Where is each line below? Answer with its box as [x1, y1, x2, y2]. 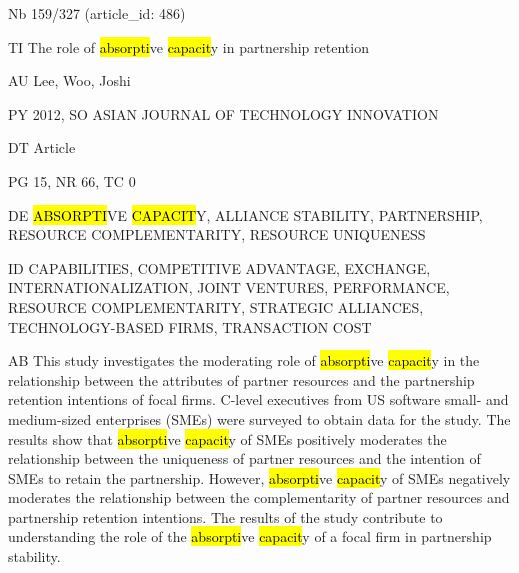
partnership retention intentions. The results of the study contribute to [8, 506, 443, 527]
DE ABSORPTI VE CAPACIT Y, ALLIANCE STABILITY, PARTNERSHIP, [8, 204, 483, 225]
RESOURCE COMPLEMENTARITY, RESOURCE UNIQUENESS [8, 224, 426, 245]
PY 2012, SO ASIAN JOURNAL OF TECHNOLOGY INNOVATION [8, 103, 439, 124]
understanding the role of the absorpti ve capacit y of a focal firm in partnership [8, 526, 492, 547]
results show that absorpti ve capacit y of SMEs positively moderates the [8, 428, 447, 449]
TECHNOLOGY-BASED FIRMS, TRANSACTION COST [8, 316, 372, 337]
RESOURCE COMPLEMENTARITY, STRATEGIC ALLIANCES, [8, 296, 424, 317]
